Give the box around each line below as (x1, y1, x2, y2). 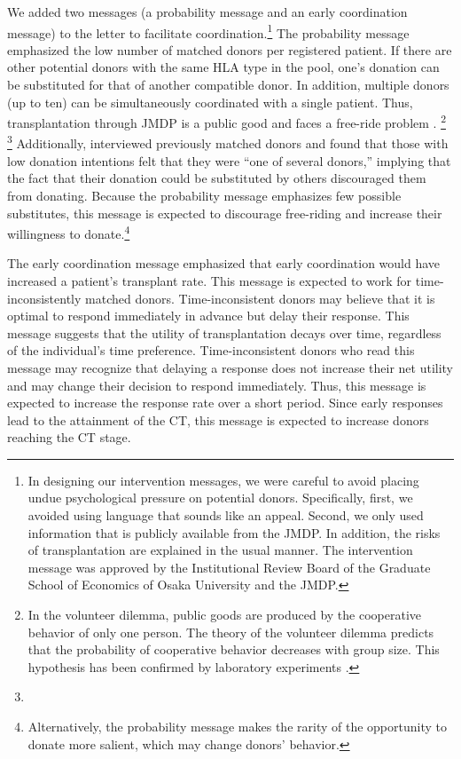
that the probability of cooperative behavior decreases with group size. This (27, 640, 440, 659)
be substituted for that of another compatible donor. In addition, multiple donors (7, 75, 449, 94)
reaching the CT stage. (7, 428, 131, 447)
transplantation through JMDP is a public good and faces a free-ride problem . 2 (7, 111, 446, 131)
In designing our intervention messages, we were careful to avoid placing (27, 470, 419, 489)
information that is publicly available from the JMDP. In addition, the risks (27, 523, 441, 542)
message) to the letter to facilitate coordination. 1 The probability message (7, 20, 410, 42)
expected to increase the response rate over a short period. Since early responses (7, 393, 443, 412)
